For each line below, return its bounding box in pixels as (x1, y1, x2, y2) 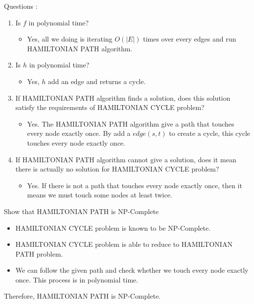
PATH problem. (15, 248, 63, 259)
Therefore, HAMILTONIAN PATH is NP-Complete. (4, 291, 161, 301)
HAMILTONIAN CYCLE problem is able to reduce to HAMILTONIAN (15, 239, 232, 249)
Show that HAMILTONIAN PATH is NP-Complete (4, 206, 159, 216)
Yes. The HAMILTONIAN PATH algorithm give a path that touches (27, 118, 234, 129)
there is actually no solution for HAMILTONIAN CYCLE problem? (15, 164, 219, 174)
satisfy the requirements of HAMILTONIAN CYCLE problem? (15, 102, 205, 112)
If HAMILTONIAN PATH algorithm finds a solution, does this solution (15, 92, 231, 103)
